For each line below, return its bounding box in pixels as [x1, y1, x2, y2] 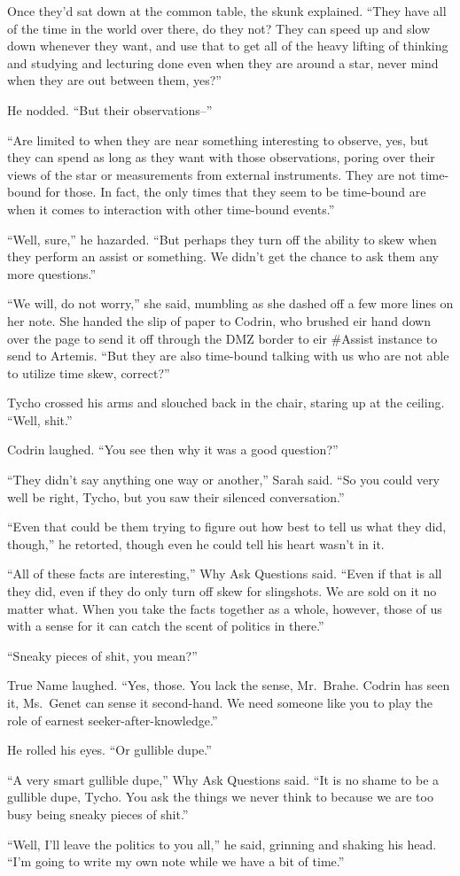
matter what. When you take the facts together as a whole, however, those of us [7, 599, 442, 617]
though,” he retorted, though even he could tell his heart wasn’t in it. [7, 534, 385, 553]
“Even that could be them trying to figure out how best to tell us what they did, [7, 517, 447, 536]
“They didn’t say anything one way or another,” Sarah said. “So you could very [7, 470, 441, 489]
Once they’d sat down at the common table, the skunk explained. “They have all [7, 2, 447, 19]
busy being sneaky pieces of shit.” [7, 804, 189, 823]
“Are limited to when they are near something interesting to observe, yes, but [7, 130, 429, 149]
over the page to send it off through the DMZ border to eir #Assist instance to [7, 329, 438, 347]
